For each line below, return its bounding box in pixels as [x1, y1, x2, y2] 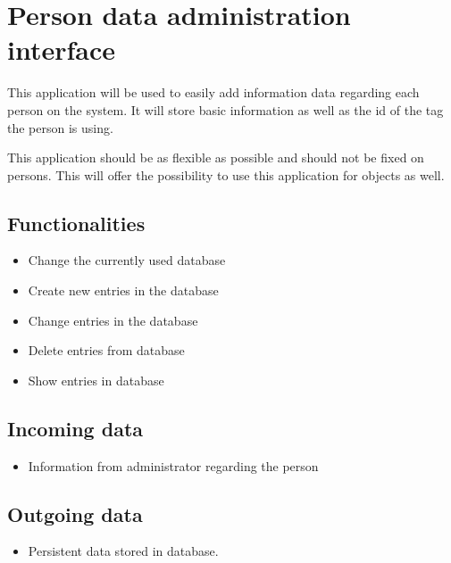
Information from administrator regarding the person [28, 456, 319, 475]
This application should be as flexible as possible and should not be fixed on [7, 148, 424, 167]
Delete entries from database [28, 341, 185, 360]
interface [7, 31, 116, 68]
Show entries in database [28, 370, 164, 389]
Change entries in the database [28, 310, 198, 329]
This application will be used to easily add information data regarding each [7, 83, 420, 102]
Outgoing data [7, 500, 143, 527]
